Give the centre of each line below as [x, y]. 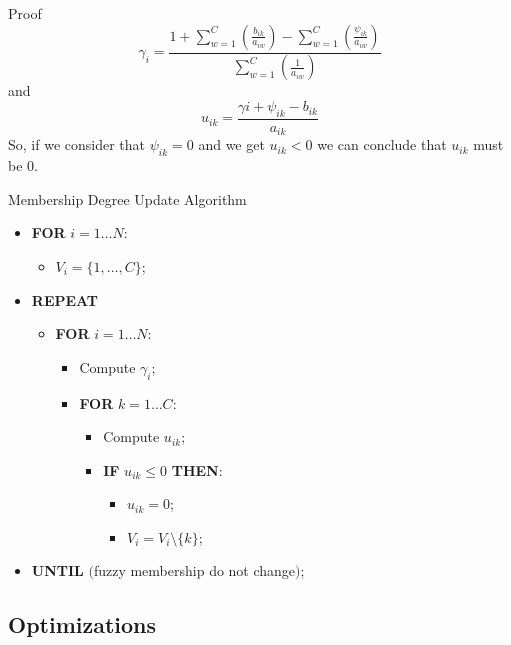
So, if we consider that [77, 144]
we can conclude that [382, 144]
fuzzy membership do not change [194, 570]
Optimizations [82, 624]
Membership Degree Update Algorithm [127, 198]
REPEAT [65, 299]
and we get [231, 144]
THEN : [197, 469]
